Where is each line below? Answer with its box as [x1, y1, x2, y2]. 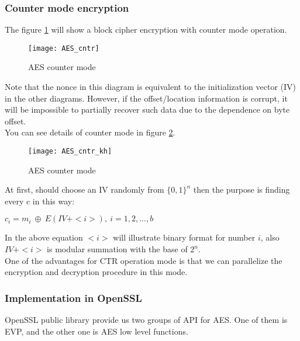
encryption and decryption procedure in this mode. [5, 266, 188, 278]
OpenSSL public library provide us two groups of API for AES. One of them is [5, 314, 288, 326]
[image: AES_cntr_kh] [28, 147, 112, 156]
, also [260, 231, 280, 243]
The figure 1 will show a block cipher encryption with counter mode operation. [5, 23, 287, 36]
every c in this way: [5, 194, 75, 207]
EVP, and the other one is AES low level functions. [5, 325, 188, 337]
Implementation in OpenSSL [5, 290, 142, 305]
